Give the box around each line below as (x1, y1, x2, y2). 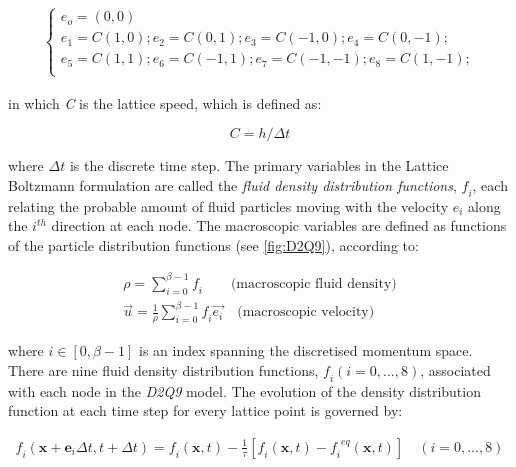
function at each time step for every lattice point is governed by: (8, 400, 403, 421)
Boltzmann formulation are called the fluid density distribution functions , (8, 174, 457, 195)
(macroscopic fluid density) (230, 276, 397, 291)
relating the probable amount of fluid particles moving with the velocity (8, 195, 449, 216)
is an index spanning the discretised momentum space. (139, 340, 473, 361)
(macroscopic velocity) (237, 305, 375, 320)
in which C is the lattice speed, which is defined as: (8, 92, 322, 113)
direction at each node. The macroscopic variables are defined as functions (51, 215, 507, 236)
